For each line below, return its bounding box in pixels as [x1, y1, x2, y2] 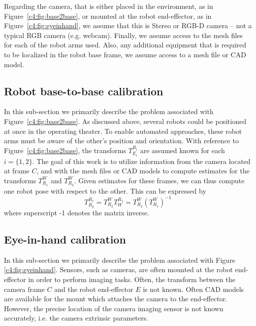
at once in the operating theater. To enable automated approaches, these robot [4, 125, 242, 136]
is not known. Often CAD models [143, 284, 244, 294]
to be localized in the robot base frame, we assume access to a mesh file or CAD [4, 49, 246, 59]
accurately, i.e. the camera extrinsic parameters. [4, 313, 149, 323]
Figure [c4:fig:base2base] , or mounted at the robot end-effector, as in [4, 10, 212, 21]
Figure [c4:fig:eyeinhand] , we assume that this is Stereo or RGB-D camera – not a [4, 20, 252, 31]
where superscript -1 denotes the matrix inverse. [4, 207, 149, 217]
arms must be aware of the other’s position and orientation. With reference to [4, 135, 239, 146]
